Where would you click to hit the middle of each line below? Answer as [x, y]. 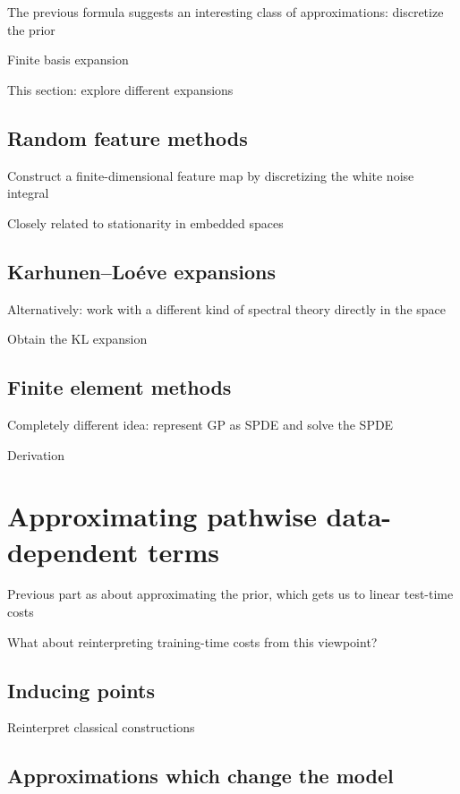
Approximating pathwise [162, 516]
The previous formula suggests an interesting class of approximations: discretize [226, 12]
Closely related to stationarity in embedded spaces [145, 222]
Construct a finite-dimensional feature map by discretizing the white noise [211, 175]
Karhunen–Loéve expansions [141, 271]
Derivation [36, 454]
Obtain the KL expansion [77, 339]
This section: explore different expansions [120, 89]
